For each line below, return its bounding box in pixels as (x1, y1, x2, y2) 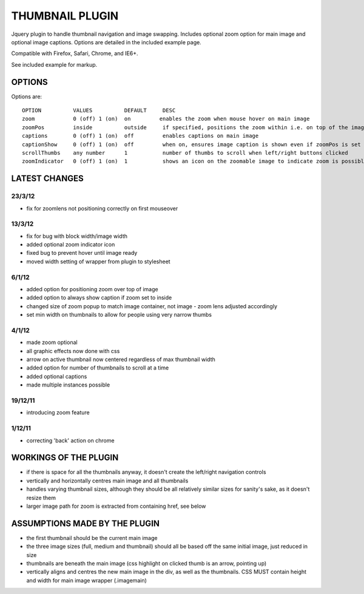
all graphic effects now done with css (26, 347, 120, 354)
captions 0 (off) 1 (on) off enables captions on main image (22, 132, 259, 140)
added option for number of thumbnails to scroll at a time (26, 364, 169, 371)
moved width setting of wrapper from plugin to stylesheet (26, 258, 170, 265)
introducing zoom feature (26, 409, 90, 416)
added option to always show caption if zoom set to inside (26, 294, 172, 302)
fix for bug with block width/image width (26, 232, 127, 240)
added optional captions (26, 373, 87, 380)
